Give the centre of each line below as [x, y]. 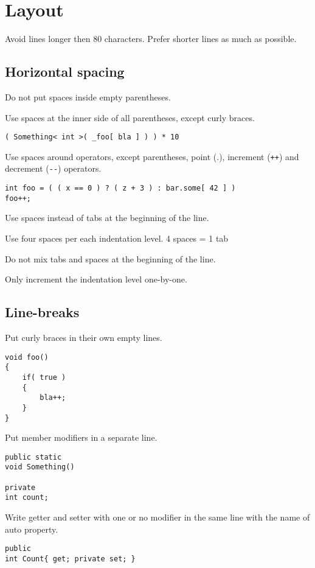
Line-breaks [42, 312]
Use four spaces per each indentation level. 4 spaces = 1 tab [117, 238]
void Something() [40, 467]
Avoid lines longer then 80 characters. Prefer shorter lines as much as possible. [151, 39]
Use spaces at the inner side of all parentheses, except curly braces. [130, 117]
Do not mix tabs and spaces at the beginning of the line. [110, 258]
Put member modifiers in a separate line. [81, 437]
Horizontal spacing [65, 72]
